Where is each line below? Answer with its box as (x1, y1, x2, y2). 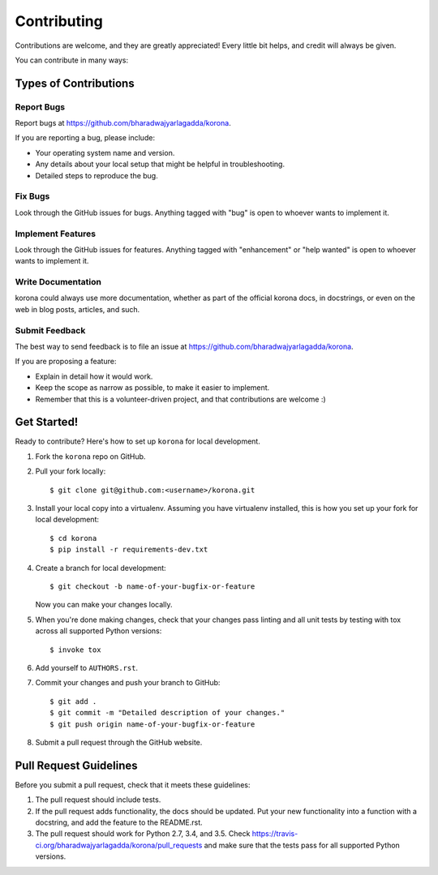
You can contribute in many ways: (15, 55, 129, 65)
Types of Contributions (15, 76, 135, 90)
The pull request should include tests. (35, 795, 161, 804)
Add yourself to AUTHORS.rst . (35, 663, 138, 672)
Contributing (15, 12, 103, 30)
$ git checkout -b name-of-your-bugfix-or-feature (49, 581, 255, 591)
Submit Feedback (15, 324, 86, 336)
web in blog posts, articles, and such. (15, 304, 140, 314)
